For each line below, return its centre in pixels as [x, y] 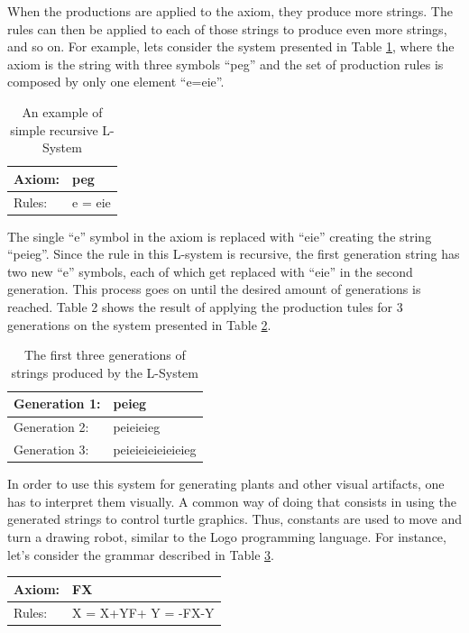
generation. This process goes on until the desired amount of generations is [214, 289]
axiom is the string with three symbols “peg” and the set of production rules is [225, 64]
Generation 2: [51, 427]
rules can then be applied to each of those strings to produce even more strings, [227, 28]
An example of [62, 111]
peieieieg [137, 427]
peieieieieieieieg [155, 450]
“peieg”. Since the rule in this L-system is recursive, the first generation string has [234, 254]
